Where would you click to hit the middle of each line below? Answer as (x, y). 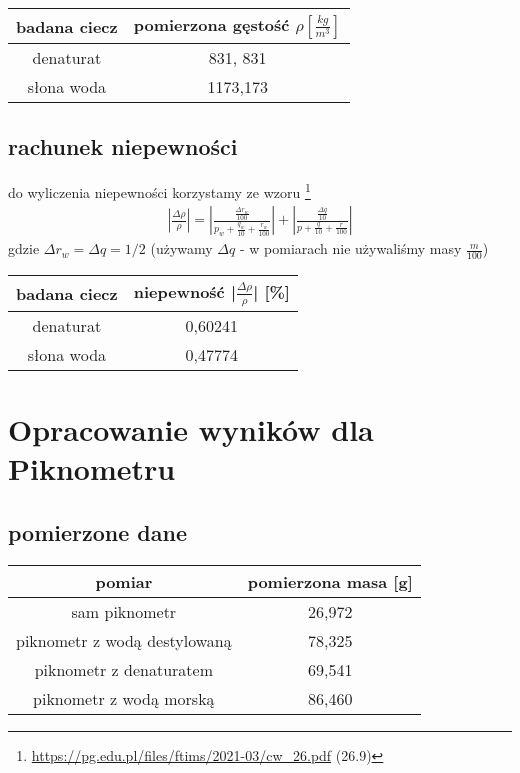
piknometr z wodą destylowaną (124, 640)
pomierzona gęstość (211, 24)
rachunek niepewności (123, 146)
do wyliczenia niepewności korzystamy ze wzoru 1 (159, 190)
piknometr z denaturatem (123, 669)
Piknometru (92, 468)
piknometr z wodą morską (124, 698)
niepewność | (185, 292)
